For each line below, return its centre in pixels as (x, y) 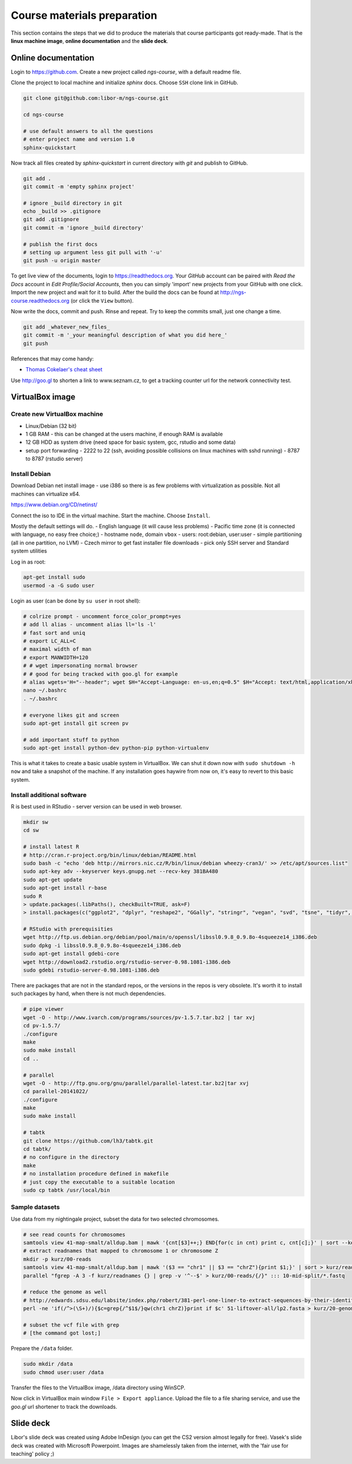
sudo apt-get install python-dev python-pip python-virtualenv (116, 748)
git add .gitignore (51, 220)
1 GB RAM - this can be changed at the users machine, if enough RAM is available (124, 434)
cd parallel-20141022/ (56, 1091)
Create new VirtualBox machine (57, 414)
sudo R (33, 896)
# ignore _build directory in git (73, 203)
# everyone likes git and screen (71, 715)
